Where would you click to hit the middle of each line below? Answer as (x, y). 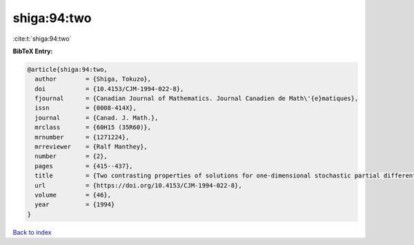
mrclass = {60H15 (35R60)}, (93, 127)
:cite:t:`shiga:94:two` (42, 39)
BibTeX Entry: (33, 51)
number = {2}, (71, 156)
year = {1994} (75, 205)
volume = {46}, (73, 195)
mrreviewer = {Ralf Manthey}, (91, 147)
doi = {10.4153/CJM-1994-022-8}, (109, 89)
